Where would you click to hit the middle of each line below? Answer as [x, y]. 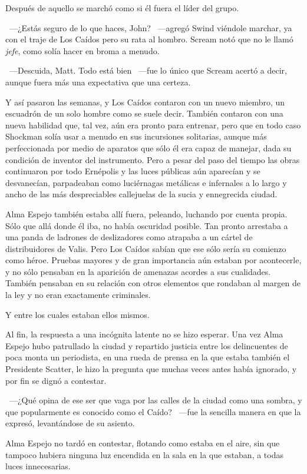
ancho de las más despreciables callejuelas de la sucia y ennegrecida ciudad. [141, 194]
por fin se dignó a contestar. [56, 380]
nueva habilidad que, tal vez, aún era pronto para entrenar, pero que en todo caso [153, 125]
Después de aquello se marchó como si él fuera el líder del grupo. [122, 8]
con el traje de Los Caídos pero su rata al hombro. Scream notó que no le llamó [149, 39]
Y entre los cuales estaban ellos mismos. [77, 314]
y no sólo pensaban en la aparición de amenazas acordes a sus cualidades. [138, 271]
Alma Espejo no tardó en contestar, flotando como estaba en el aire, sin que [143, 443]
